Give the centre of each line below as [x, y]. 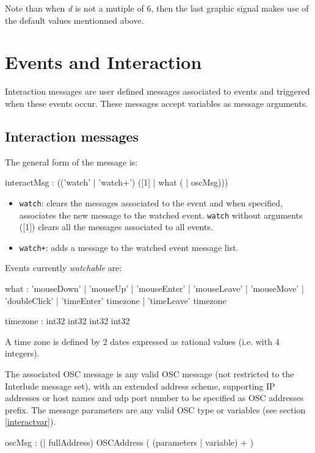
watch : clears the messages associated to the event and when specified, [151, 202]
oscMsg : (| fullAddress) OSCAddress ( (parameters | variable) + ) [129, 442]
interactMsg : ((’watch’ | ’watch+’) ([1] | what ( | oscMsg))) [117, 182]
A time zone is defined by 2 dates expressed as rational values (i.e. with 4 [142, 341]
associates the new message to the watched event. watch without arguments [161, 215]
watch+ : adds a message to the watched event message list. [129, 247]
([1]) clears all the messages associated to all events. [116, 227]
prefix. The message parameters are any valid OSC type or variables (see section [155, 409]
